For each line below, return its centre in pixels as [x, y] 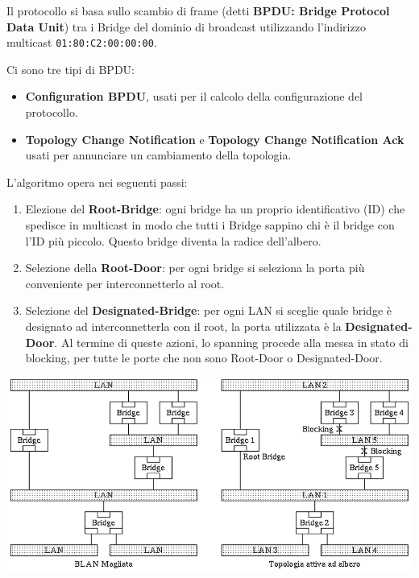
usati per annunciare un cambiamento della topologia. [158, 155]
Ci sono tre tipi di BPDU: [71, 69]
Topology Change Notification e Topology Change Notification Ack [215, 139]
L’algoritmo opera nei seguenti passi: [97, 182]
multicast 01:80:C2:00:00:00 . [82, 42]
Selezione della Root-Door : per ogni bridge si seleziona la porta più [195, 268]
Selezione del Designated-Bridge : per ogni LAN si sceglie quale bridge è [208, 310]
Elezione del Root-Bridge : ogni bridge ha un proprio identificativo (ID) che [215, 209]
